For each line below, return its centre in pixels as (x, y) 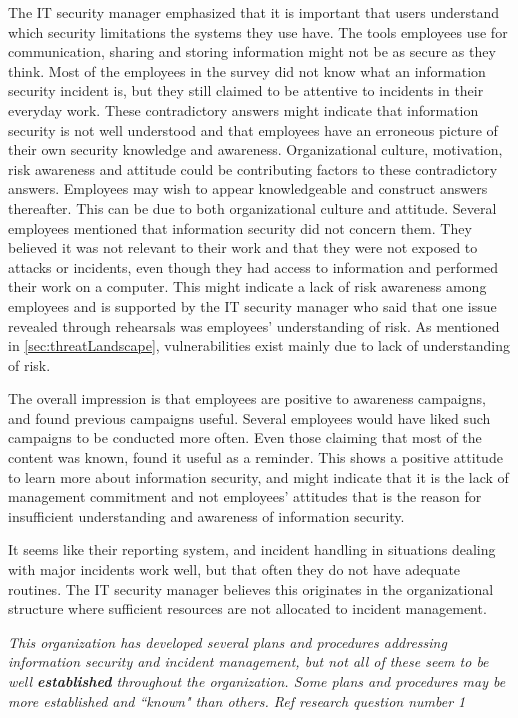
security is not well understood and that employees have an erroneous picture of (253, 129)
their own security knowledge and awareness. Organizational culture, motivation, (255, 149)
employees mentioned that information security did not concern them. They (240, 227)
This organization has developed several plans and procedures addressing (227, 641)
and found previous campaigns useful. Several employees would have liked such (249, 417)
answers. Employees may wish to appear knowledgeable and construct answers (248, 188)
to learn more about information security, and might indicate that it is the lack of (258, 476)
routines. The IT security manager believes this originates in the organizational (251, 588)
